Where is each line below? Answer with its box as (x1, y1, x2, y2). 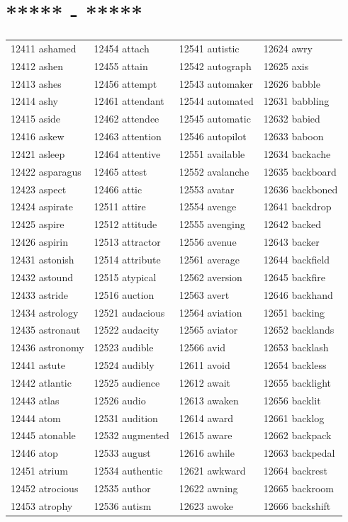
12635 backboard (263, 164, 337, 178)
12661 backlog (263, 410, 325, 425)
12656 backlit (263, 392, 321, 407)
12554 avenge (179, 199, 237, 214)
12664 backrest (263, 463, 328, 478)
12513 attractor (94, 234, 161, 249)
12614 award (179, 410, 233, 425)
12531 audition (94, 410, 158, 425)
